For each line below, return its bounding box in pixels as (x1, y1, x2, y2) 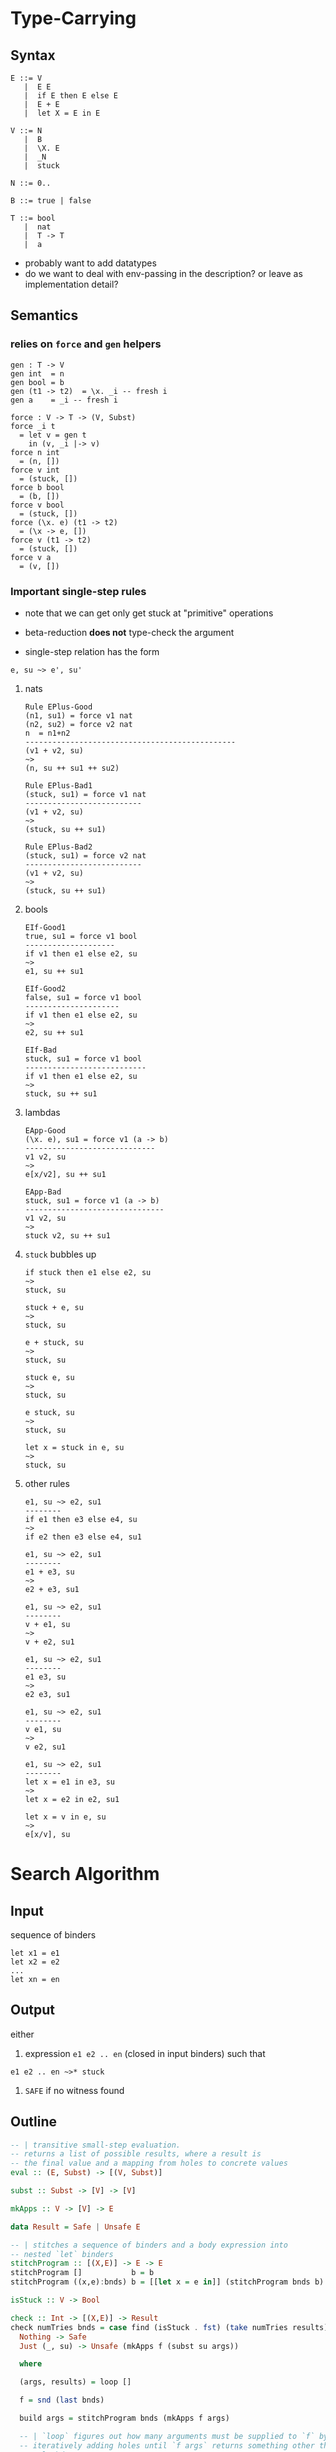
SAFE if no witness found (24, 2084, 125, 2096)
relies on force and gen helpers (10, 337, 162, 351)
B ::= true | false (10, 196, 92, 206)
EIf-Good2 (24, 983, 67, 994)
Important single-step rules (10, 584, 147, 598)
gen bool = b (10, 377, 65, 387)
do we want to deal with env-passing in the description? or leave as (24, 268, 303, 279)
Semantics (10, 307, 79, 324)
